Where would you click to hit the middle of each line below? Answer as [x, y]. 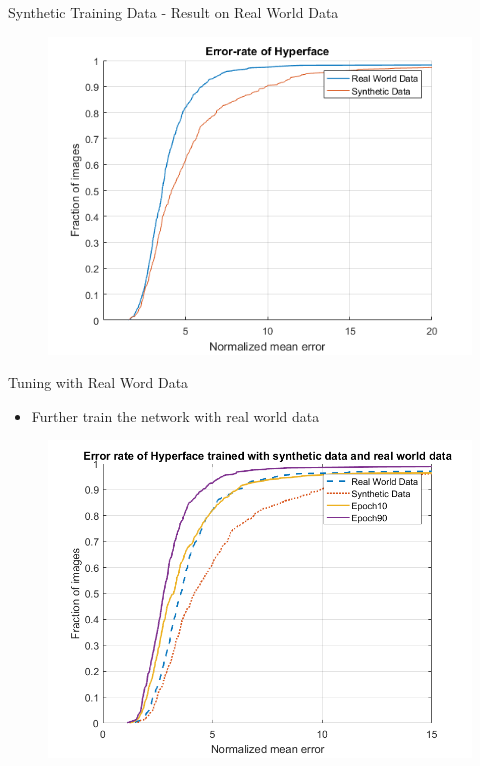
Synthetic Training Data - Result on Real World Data [173, 12]
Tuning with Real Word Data [98, 382]
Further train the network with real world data [175, 415]
